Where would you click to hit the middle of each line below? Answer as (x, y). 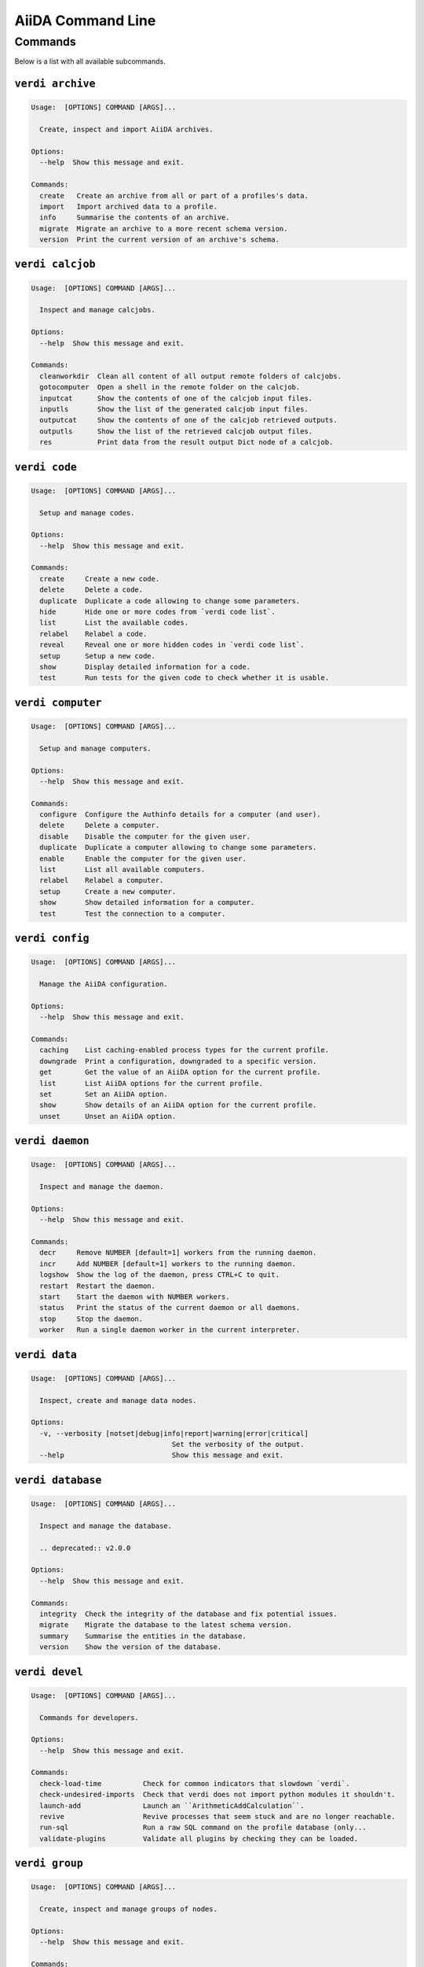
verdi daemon (52, 1141)
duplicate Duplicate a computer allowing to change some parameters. (178, 847)
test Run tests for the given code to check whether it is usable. (185, 678)
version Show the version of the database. (131, 1647)
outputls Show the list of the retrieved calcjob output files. (176, 431)
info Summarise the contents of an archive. (135, 218)
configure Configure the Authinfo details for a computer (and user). (180, 815)
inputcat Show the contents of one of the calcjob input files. (176, 398)
